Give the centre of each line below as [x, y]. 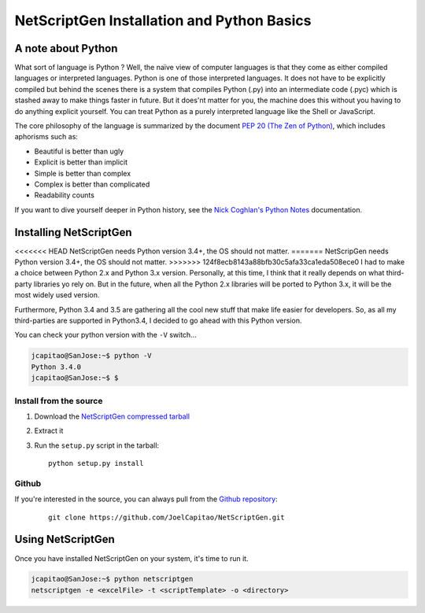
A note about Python [66, 48]
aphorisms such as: [46, 137]
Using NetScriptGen [65, 539]
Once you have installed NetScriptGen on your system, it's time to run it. [131, 558]
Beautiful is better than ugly [79, 151]
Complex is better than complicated [92, 184]
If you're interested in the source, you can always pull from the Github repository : [146, 499]
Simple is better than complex [83, 173]
